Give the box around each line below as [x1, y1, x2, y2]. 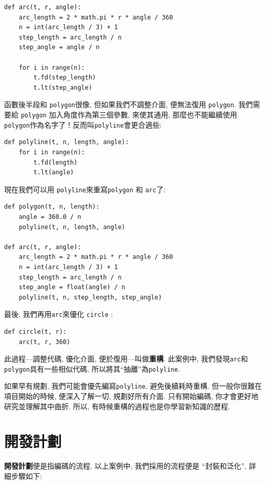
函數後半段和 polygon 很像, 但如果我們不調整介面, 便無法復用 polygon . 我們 [4, 99, 253, 110]
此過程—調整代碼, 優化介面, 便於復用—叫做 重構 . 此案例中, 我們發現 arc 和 [4, 353, 248, 364]
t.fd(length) [33, 158, 78, 166]
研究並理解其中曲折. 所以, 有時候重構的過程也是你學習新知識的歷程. [4, 400, 230, 411]
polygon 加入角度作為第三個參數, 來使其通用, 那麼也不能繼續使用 [21, 109, 237, 119]
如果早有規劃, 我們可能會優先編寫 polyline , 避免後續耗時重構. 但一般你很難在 [4, 380, 262, 391]
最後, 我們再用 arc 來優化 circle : [4, 309, 113, 319]
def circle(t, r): [4, 328, 67, 335]
